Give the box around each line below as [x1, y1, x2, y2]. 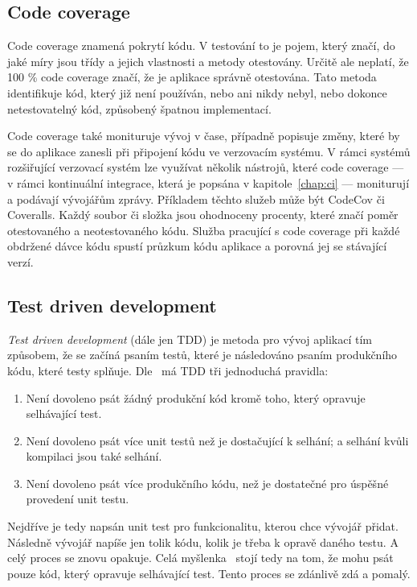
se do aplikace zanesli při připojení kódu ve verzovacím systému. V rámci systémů [7, 143, 411, 159]
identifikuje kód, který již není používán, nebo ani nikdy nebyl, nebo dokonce [7, 84, 387, 101]
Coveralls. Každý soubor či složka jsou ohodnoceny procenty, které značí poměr [7, 206, 399, 223]
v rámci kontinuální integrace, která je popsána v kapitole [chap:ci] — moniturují [7, 174, 410, 191]
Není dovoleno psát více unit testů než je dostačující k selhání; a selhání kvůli [26, 432, 409, 449]
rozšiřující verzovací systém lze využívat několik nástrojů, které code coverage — [7, 159, 404, 176]
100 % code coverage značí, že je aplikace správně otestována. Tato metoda [7, 68, 377, 85]
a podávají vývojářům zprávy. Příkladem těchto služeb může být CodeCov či [7, 190, 385, 207]
